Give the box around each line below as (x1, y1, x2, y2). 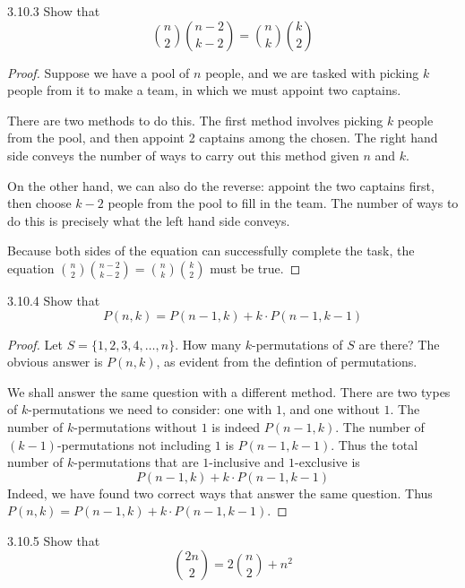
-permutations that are (73, 453, 199, 471)
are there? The (358, 334, 440, 353)
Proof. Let (7, 334, 63, 353)
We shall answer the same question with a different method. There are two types (7, 382, 451, 401)
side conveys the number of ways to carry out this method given (7, 145, 359, 164)
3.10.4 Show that (7, 290, 100, 309)
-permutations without (73, 417, 198, 436)
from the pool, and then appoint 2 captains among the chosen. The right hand (7, 128, 438, 147)
